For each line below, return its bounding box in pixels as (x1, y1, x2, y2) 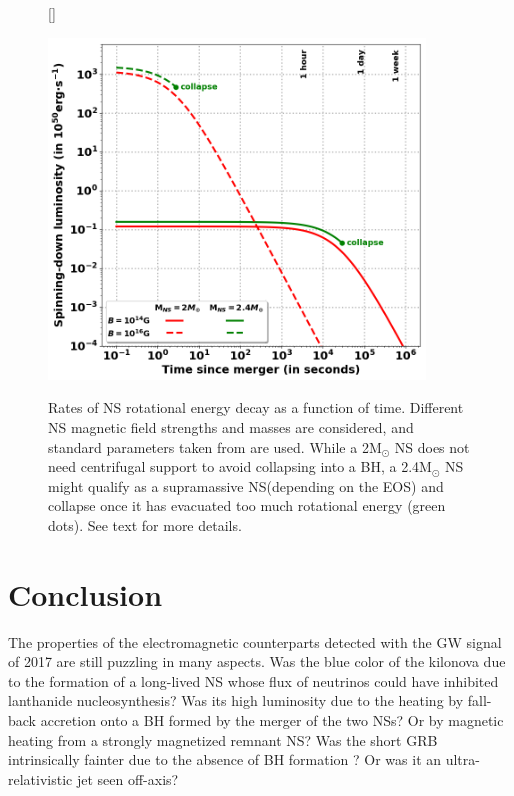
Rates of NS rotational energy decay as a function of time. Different (48, 397, 464, 418)
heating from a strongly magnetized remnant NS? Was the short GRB (8, 729, 438, 750)
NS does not (394, 436, 470, 457)
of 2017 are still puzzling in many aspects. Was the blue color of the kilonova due (8, 651, 506, 672)
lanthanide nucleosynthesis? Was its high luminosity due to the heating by (8, 690, 464, 711)
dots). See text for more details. (48, 514, 242, 535)
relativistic (8, 768, 73, 789)
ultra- (445, 749, 480, 770)
